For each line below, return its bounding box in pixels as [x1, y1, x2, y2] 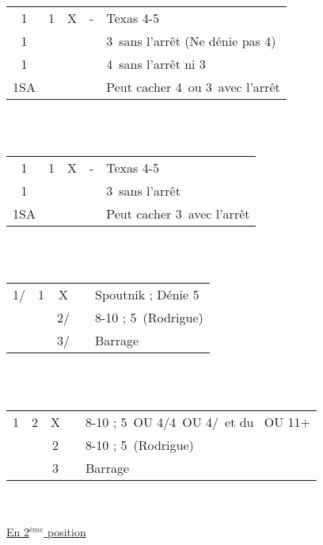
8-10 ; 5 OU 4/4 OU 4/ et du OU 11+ [85, 412, 311, 431]
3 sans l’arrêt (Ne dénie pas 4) [106, 32, 276, 50]
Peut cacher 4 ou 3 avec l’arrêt [106, 78, 280, 96]
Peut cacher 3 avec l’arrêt [106, 204, 250, 223]
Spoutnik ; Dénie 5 [95, 285, 199, 304]
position [47, 523, 86, 539]
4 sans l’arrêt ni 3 [106, 55, 206, 73]
